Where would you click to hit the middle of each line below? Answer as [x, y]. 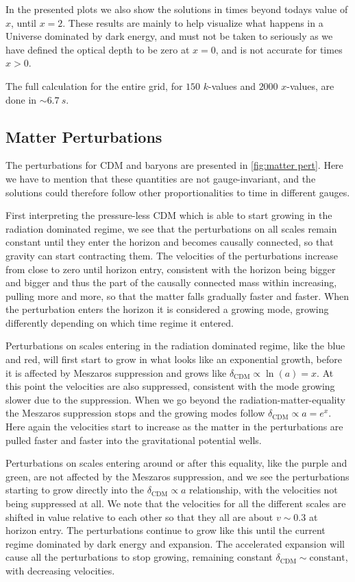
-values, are [310, 85]
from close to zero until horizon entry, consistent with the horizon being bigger [171, 269]
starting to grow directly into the [75, 490]
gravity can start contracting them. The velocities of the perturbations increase [172, 255]
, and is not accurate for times [279, 49]
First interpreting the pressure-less [78, 215]
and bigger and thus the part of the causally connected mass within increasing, [171, 282]
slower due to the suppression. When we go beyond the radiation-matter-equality [175, 399]
